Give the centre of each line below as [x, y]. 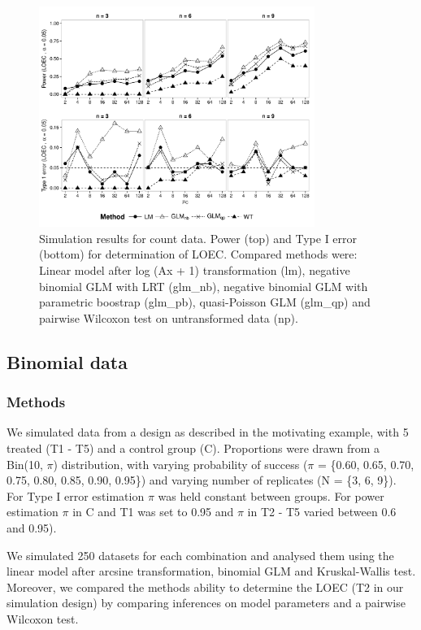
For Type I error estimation [76, 495]
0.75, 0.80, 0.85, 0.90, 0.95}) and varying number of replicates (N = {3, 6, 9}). [202, 480]
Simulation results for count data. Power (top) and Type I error [198, 238]
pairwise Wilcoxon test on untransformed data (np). [169, 317]
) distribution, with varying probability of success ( [180, 464]
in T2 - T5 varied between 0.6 [322, 512]
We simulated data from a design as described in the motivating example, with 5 [208, 432]
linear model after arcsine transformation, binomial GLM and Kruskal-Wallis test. [211, 571]
